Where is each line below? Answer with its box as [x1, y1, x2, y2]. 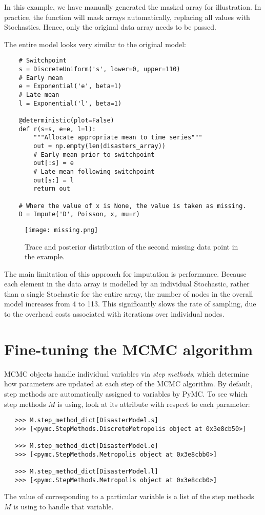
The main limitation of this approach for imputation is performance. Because [4, 268, 247, 279]
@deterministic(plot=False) [18, 116, 114, 124]
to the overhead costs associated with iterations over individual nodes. [4, 308, 225, 319]
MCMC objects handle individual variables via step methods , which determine [4, 368, 249, 379]
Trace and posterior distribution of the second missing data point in [25, 241, 238, 252]
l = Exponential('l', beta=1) [18, 99, 122, 107]
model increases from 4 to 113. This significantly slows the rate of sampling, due [4, 298, 256, 309]
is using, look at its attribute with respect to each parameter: [57, 398, 250, 409]
